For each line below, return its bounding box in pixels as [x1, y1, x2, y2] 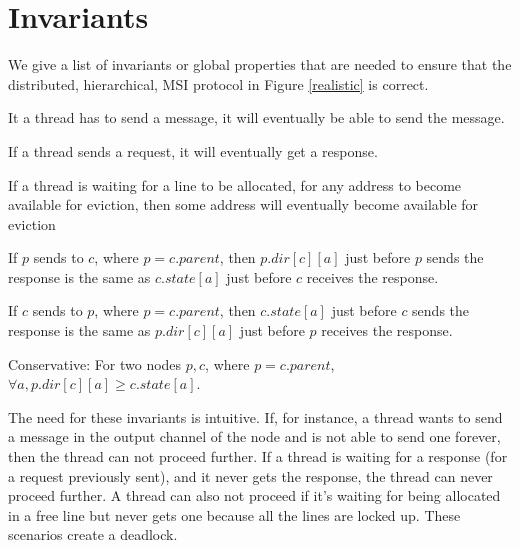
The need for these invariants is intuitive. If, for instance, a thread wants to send [8, 406, 503, 427]
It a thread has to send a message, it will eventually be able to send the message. [8, 107, 505, 128]
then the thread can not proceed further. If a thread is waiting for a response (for [8, 446, 508, 467]
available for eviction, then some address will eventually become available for [8, 194, 479, 215]
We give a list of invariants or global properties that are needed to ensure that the [8, 54, 512, 75]
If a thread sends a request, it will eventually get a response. [8, 140, 378, 161]
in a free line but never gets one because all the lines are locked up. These [8, 504, 461, 525]
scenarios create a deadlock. [8, 524, 178, 545]
